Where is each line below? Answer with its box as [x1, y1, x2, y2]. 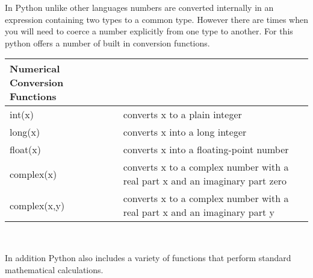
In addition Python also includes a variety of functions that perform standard [5, 251, 291, 264]
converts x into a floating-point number [123, 142, 289, 157]
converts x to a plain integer [123, 107, 242, 122]
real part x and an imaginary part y [123, 205, 275, 220]
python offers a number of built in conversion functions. [5, 36, 210, 49]
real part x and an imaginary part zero [123, 174, 287, 188]
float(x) [10, 142, 42, 157]
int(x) [10, 107, 34, 122]
